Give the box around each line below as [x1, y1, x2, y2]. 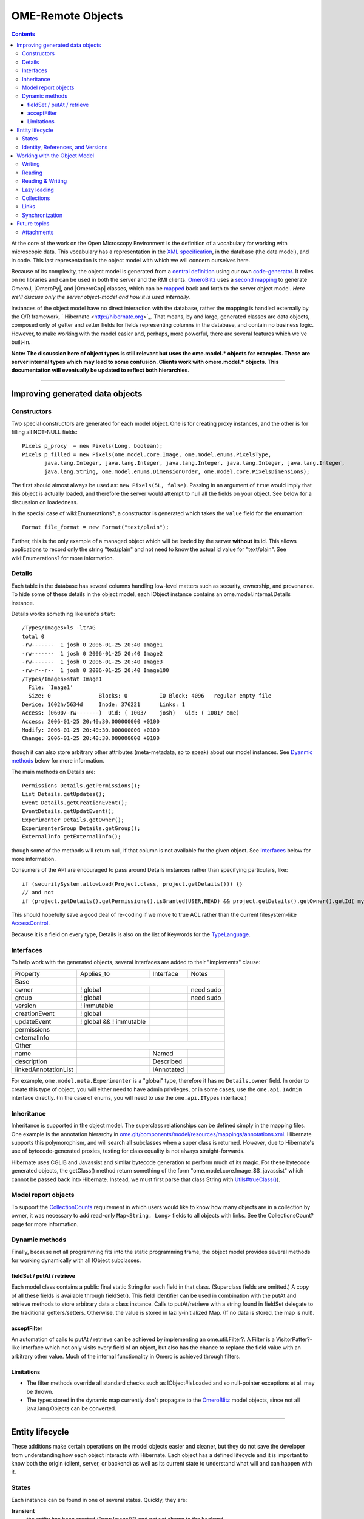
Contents [11, 30, 36, 38]
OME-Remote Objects [11, 9, 124, 22]
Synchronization [22, 211, 63, 219]
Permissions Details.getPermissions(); [22, 782, 141, 789]
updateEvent [15, 1018, 52, 1026]
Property [15, 970, 41, 978]
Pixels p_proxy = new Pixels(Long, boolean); [22, 442, 163, 450]
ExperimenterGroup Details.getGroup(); [22, 825, 141, 832]
